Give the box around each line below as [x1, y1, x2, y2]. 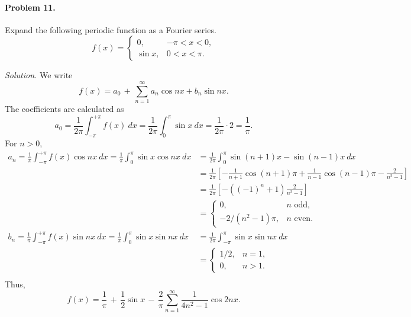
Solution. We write [5, 69, 73, 81]
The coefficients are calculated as [5, 103, 124, 115]
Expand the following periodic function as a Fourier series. [5, 23, 216, 36]
